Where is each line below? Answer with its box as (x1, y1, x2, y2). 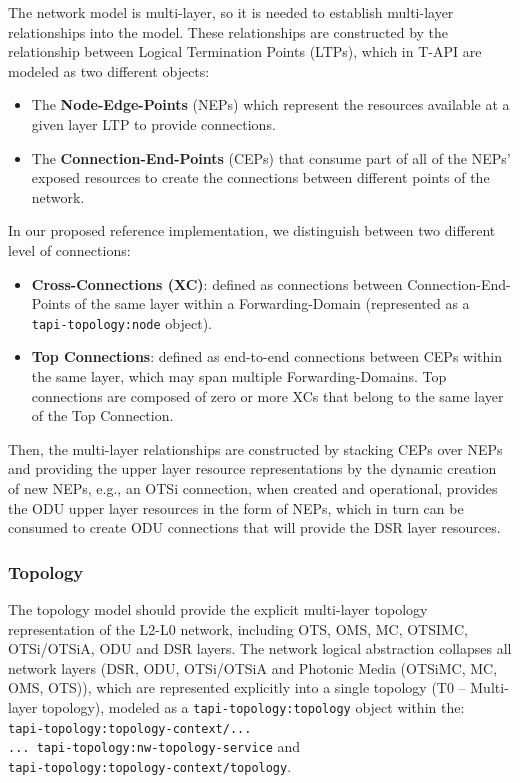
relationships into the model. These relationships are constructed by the (8, 21, 449, 42)
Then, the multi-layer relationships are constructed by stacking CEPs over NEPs (8, 438, 503, 459)
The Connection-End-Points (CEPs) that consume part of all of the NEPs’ (31, 147, 511, 168)
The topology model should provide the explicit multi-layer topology (8, 598, 428, 619)
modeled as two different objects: (8, 60, 210, 81)
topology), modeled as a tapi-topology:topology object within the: (41, 696, 465, 717)
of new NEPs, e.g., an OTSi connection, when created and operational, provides (8, 477, 498, 498)
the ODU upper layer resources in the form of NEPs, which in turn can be (8, 497, 464, 518)
